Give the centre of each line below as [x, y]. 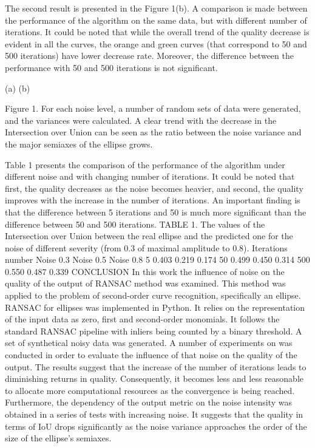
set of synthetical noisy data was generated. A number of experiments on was [149, 343]
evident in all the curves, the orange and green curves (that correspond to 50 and [156, 43]
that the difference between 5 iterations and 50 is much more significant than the [156, 212]
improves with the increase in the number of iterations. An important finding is [153, 200]
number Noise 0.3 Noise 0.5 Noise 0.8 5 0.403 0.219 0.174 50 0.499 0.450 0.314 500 [157, 260]
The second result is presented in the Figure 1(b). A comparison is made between [156, 8]
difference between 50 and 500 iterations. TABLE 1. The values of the [135, 224]
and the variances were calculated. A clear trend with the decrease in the [141, 120]
